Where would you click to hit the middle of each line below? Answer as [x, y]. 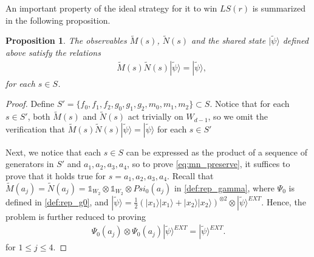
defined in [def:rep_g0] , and [57, 201]
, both [39, 116]
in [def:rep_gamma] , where [224, 187]
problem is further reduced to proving [76, 216]
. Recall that [190, 176]
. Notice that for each [250, 104]
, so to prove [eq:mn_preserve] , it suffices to [209, 164]
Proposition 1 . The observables [66, 40]
